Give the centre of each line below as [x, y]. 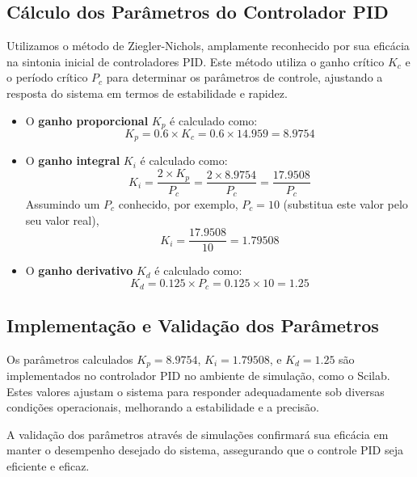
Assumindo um [63, 204]
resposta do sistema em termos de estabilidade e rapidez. [147, 93]
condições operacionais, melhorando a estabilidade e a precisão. [163, 407]
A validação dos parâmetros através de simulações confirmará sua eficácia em [198, 434]
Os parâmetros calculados [70, 359]
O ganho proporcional [87, 120]
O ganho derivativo [79, 270]
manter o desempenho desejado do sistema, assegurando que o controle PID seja [205, 450]
